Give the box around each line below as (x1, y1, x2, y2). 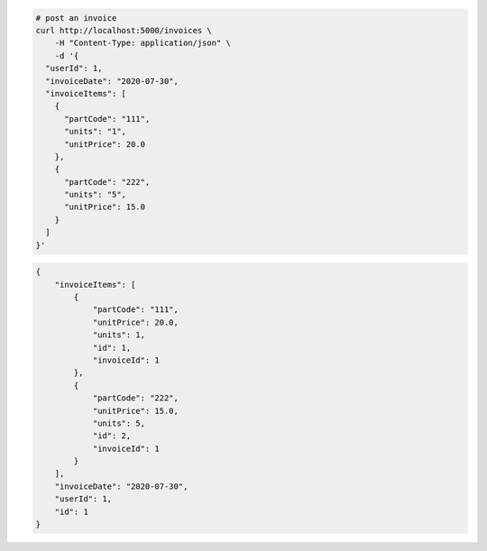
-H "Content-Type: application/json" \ (54, 38, 232, 49)
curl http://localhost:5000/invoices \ (35, 25, 212, 35)
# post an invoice (35, 13, 117, 23)
